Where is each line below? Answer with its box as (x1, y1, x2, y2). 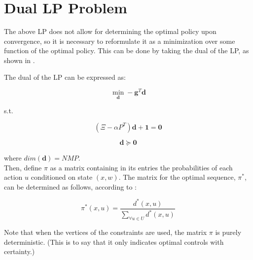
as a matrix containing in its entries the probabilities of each (50, 162, 233, 172)
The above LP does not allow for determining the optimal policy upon (4, 26, 217, 36)
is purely (215, 227, 242, 237)
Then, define (4, 162, 42, 172)
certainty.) (4, 246, 35, 257)
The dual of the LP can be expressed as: (4, 71, 126, 82)
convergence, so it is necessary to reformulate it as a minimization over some (4, 35, 235, 46)
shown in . (4, 55, 35, 65)
